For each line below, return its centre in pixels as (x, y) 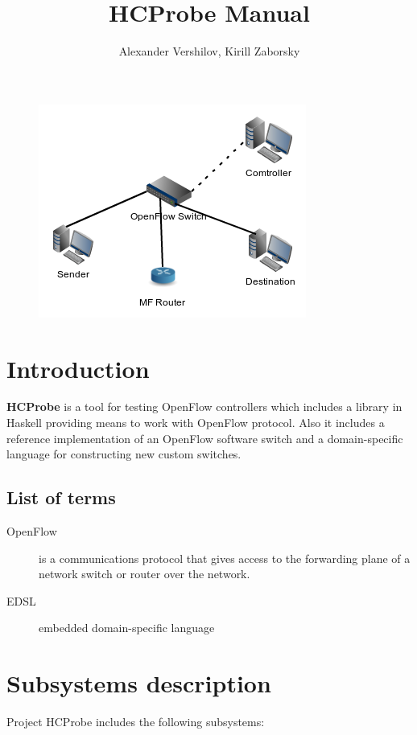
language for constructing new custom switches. (124, 454)
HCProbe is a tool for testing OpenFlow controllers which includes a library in (204, 407)
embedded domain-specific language (127, 628)
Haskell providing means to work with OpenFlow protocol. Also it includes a (196, 423)
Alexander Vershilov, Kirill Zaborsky (209, 51)
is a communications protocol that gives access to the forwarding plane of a (225, 558)
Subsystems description (139, 683)
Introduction (78, 368)
